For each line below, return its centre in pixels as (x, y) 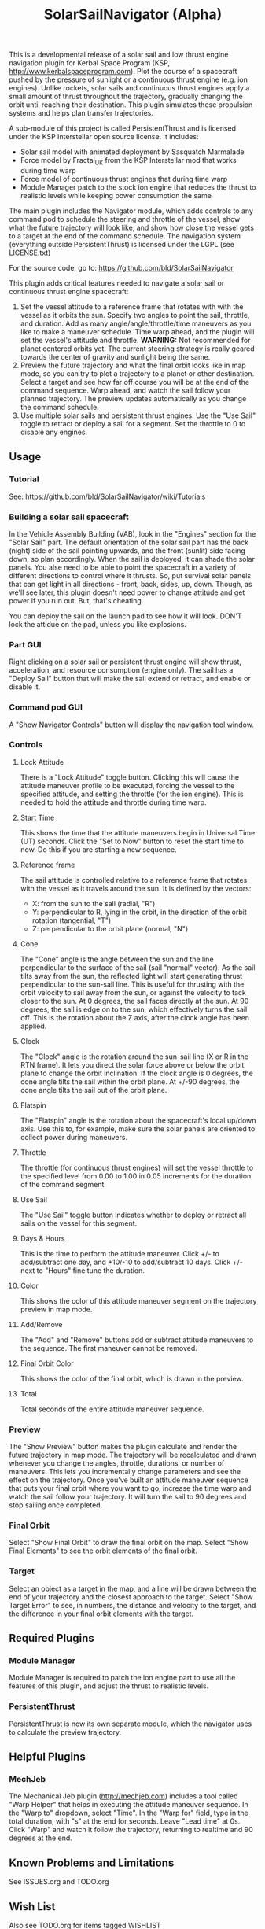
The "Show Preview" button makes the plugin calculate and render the (123, 1447)
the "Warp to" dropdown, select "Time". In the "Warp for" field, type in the (129, 1813)
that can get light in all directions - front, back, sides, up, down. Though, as (131, 584)
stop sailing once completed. (56, 1505)
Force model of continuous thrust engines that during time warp (124, 179)
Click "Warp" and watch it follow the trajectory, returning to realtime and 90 (131, 1830)
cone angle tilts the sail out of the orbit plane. (94, 1090)
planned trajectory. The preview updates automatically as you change (133, 398)
